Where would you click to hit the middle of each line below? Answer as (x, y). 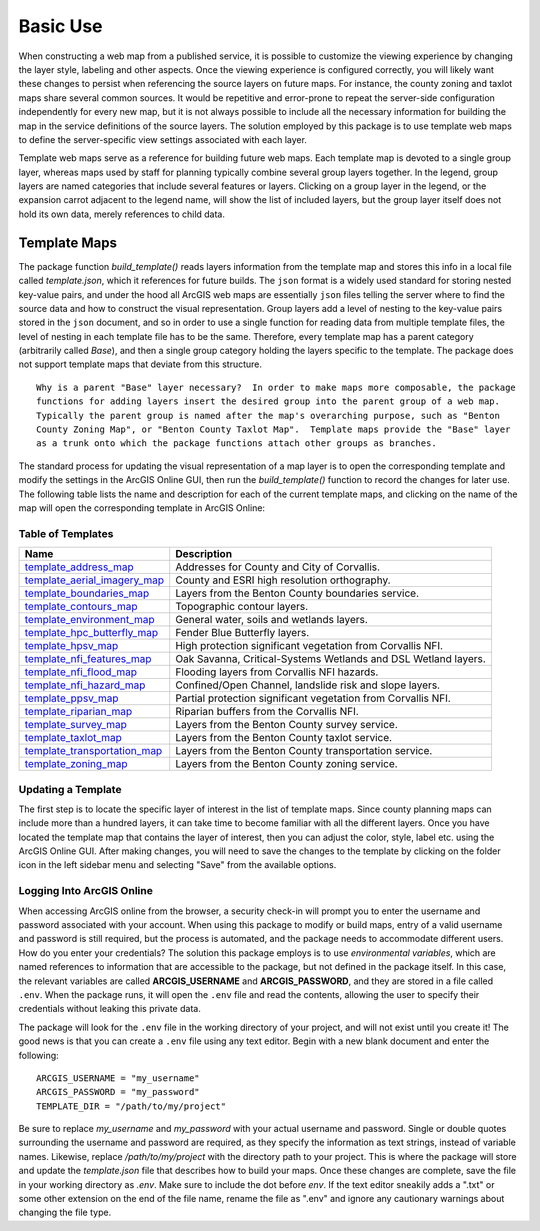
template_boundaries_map (87, 593)
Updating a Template (70, 789)
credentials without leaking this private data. (110, 1009)
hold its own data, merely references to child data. (121, 214)
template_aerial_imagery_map (94, 580)
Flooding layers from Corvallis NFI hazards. (277, 672)
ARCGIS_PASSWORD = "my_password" (118, 1092)
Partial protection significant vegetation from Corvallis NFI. (313, 698)
